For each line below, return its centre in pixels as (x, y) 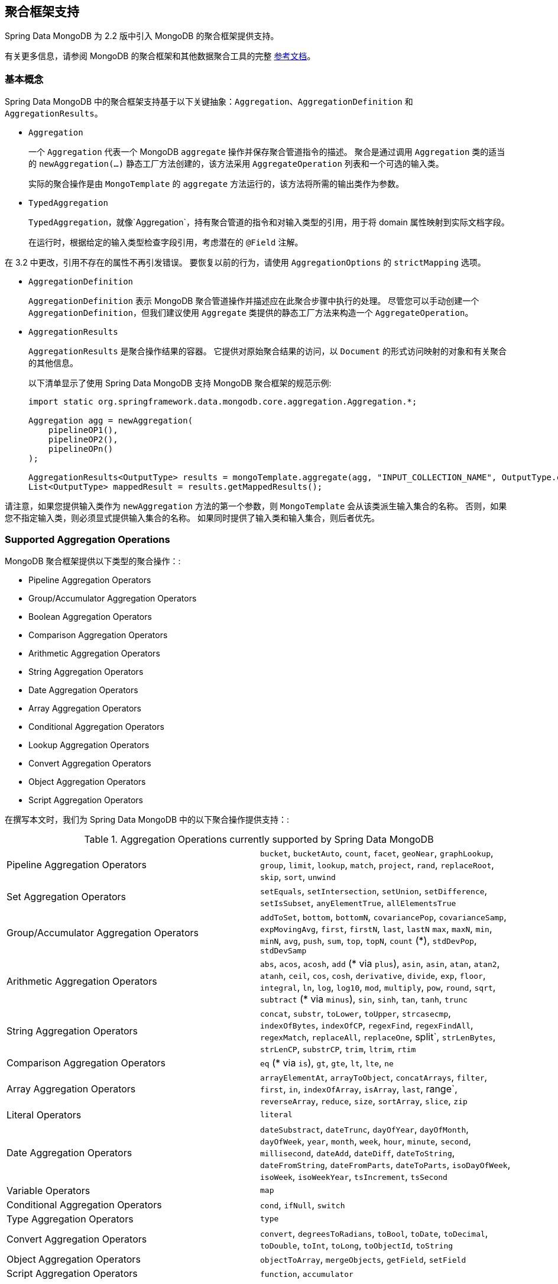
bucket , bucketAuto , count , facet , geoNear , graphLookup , (377, 853)
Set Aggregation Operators (66, 896)
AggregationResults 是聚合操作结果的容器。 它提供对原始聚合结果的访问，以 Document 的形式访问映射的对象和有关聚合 (267, 351)
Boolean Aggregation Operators (90, 616)
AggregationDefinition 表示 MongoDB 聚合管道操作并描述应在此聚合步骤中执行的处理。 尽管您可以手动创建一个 (254, 301)
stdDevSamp (283, 950)
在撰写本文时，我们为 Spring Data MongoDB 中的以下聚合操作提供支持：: (147, 819)
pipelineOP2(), (83, 440)
